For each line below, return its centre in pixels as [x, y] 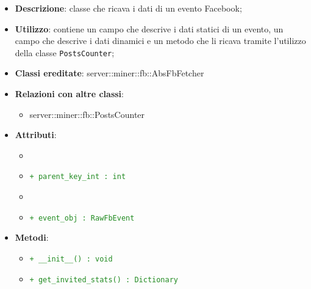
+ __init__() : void [71, 259]
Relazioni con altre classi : [69, 94]
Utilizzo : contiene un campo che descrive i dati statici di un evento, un [149, 28]
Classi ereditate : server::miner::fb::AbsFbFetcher [109, 73]
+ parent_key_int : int [78, 177]
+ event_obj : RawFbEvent [82, 218]
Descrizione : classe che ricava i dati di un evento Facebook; [128, 8]
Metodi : [32, 237]
